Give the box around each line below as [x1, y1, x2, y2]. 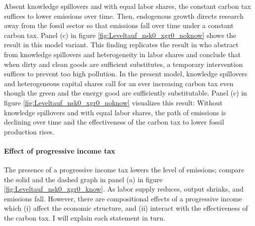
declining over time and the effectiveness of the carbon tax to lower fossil [4, 117, 224, 127]
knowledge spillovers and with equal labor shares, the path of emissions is [4, 107, 226, 117]
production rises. [4, 126, 54, 136]
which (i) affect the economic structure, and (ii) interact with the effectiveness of [4, 203, 248, 213]
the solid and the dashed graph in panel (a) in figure [4, 174, 163, 184]
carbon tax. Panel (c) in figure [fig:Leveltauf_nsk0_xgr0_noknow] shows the [4, 30, 236, 40]
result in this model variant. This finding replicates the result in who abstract [4, 39, 239, 50]
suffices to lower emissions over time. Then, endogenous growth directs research [4, 10, 244, 21]
